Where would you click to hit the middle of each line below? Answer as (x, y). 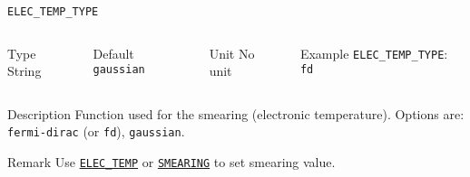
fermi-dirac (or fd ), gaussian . (96, 131)
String (24, 71)
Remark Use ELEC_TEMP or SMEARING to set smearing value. (171, 162)
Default (113, 53)
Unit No (232, 53)
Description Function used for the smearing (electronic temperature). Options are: (236, 113)
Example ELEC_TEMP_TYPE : (374, 53)
